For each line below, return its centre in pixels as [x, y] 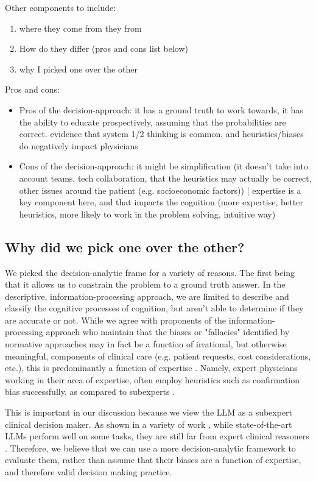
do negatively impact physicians [79, 145]
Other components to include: [61, 7]
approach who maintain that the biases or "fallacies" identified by [168, 332]
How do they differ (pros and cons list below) [104, 48]
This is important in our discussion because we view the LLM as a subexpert [149, 412]
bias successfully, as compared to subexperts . [90, 392]
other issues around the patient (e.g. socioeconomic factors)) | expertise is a [160, 190]
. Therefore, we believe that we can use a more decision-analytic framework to [150, 448]
